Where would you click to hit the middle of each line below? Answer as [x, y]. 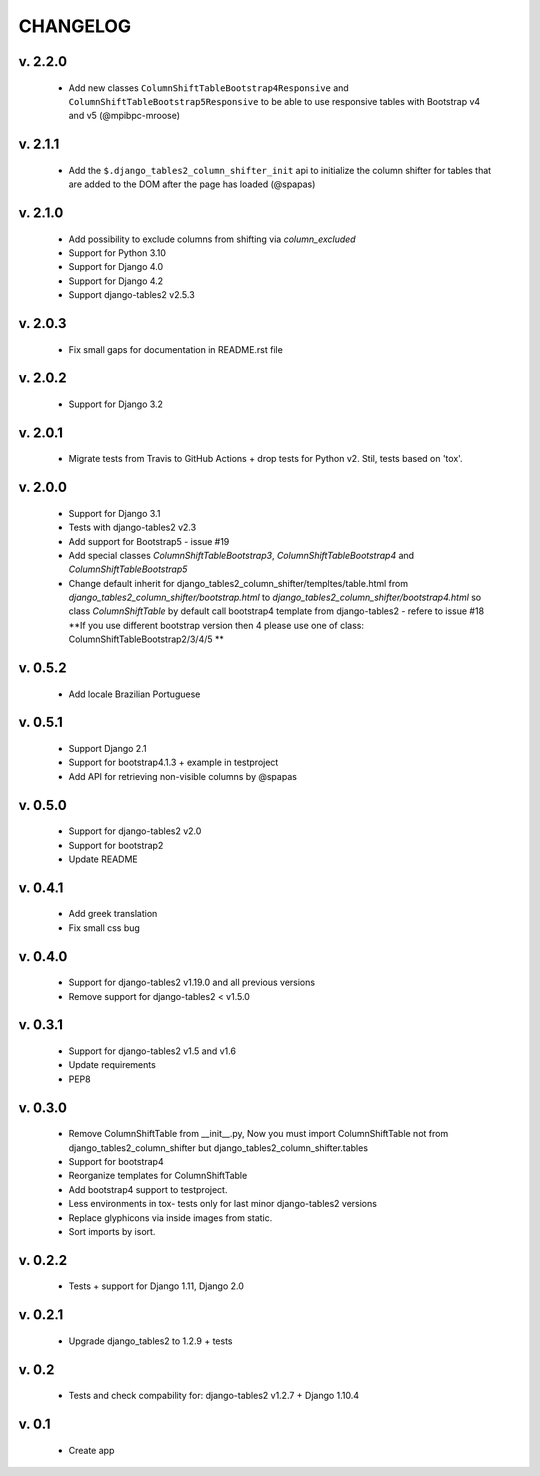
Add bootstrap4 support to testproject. [148, 1189]
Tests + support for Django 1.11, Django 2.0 [156, 1286]
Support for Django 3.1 [114, 513]
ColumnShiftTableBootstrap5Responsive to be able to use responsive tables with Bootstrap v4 [274, 101]
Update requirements [112, 1065]
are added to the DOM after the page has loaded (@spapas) [192, 184]
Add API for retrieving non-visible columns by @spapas [182, 776]
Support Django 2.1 [107, 749]
